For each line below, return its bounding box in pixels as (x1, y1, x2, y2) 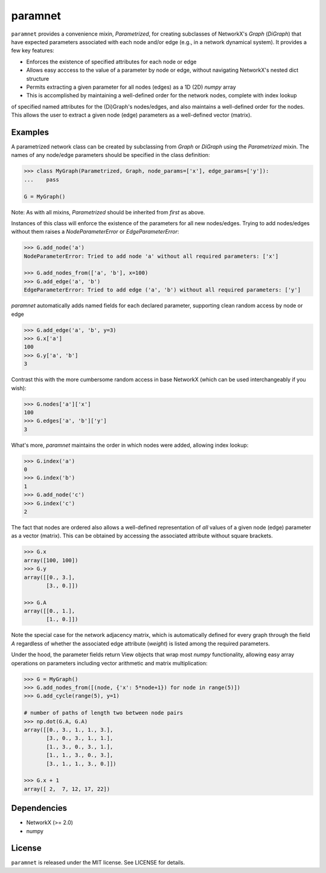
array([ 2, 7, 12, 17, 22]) (24, 785, 110, 792)
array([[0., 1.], (24, 607, 75, 615)
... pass (24, 176, 60, 183)
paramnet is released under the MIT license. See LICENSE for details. (11, 859, 185, 866)
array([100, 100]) (24, 557, 78, 564)
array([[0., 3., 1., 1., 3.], (24, 726, 113, 733)
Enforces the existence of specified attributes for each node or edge (26, 58, 197, 65)
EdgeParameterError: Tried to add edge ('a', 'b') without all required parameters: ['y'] (24, 287, 301, 293)
